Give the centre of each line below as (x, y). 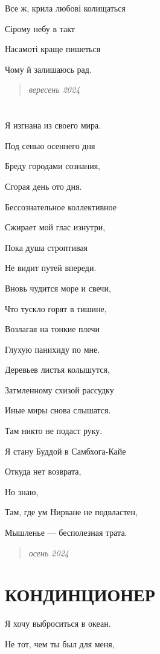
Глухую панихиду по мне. (53, 349)
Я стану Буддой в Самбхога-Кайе (66, 451)
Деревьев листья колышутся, (57, 369)
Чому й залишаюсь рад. (48, 69)
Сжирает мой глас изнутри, (55, 227)
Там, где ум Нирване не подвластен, (71, 512)
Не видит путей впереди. (51, 268)
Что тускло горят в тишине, (56, 308)
